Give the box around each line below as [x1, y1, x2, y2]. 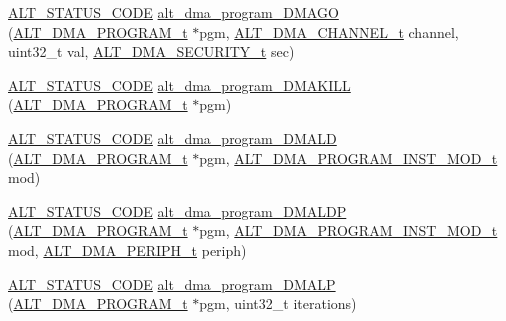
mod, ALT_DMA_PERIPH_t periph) [8, 239, 247, 260]
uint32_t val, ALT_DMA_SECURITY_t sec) [8, 41, 295, 62]
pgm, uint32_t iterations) [199, 293, 357, 314]
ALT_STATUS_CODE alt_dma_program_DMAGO [8, 2, 339, 22]
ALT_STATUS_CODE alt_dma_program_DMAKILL [8, 74, 351, 95]
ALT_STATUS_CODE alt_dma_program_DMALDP [8, 200, 347, 221]
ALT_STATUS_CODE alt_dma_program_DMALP [8, 273, 336, 294]
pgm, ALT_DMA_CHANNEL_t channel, [199, 21, 459, 42]
